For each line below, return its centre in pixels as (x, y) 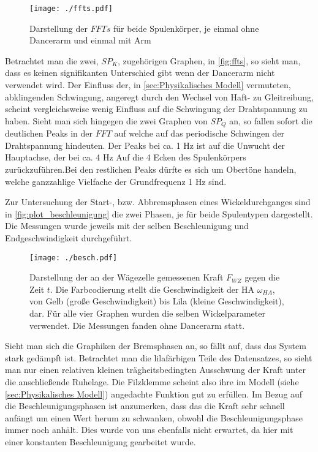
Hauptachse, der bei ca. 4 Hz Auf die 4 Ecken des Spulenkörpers (126, 157)
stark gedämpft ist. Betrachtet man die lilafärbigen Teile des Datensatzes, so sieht (159, 357)
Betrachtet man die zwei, (52, 60)
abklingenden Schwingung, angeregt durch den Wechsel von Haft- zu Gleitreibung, (159, 96)
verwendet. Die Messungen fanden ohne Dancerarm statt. (137, 325)
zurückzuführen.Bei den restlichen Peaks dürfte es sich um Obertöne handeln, (151, 169)
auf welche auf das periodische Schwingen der (199, 133)
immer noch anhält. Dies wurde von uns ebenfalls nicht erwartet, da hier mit (149, 430)
